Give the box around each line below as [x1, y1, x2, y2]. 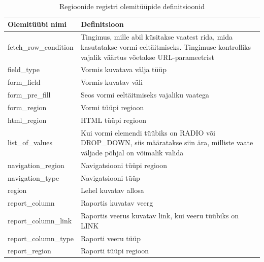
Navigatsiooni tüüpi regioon [81, 159, 168, 170]
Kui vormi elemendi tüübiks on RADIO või [81, 127, 215, 138]
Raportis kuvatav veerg [81, 198, 153, 208]
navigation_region [8, 159, 64, 170]
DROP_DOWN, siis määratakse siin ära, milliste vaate [81, 137, 253, 148]
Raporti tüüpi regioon [81, 245, 149, 256]
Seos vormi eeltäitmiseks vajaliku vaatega [81, 89, 210, 100]
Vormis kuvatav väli [81, 77, 143, 87]
